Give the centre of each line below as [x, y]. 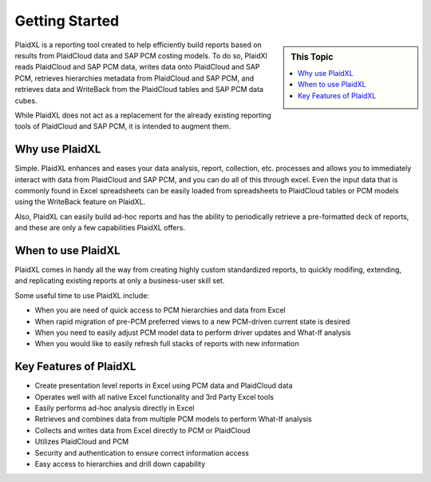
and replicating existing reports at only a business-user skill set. [120, 281]
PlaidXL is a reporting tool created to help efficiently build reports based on [138, 45]
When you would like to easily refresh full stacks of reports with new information [167, 344]
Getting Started [67, 21]
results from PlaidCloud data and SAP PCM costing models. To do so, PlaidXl [141, 55]
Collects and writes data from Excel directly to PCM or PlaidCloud [142, 430]
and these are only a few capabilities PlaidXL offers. [100, 228]
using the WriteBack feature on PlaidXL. [80, 202]
